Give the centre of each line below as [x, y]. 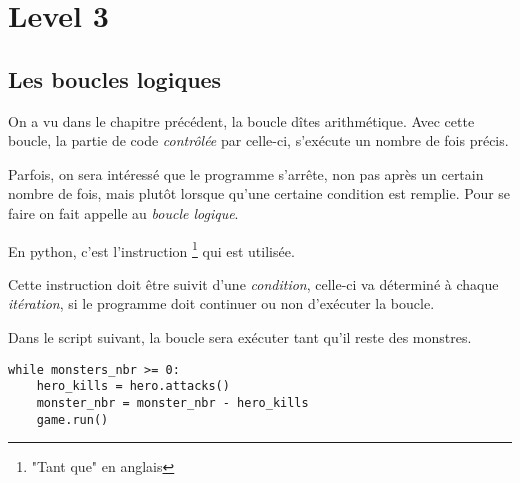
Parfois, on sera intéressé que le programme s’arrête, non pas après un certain [246, 173]
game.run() [72, 419]
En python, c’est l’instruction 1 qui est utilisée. [151, 249]
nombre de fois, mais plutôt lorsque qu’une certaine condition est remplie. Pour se [259, 193]
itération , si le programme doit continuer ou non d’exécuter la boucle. [221, 303]
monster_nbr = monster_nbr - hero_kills [172, 402]
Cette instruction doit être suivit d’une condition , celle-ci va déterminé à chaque [253, 283]
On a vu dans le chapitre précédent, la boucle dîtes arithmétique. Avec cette [241, 120]
